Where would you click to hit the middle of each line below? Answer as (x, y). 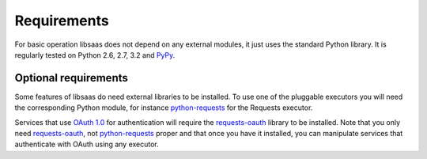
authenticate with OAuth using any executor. (87, 144)
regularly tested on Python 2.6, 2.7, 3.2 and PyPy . (95, 55)
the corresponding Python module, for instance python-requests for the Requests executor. (164, 108)
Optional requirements (71, 78)
